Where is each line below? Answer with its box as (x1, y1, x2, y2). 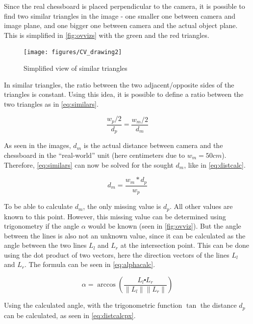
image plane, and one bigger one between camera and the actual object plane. (4, 20, 238, 30)
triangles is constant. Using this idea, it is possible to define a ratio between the (4, 89, 244, 99)
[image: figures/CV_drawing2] (24, 49, 122, 56)
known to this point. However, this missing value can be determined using (4, 211, 226, 221)
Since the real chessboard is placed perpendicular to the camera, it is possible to (4, 1, 245, 11)
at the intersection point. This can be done (120, 240, 249, 250)
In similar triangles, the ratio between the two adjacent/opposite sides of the (4, 79, 234, 89)
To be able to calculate (4, 201, 73, 211)
